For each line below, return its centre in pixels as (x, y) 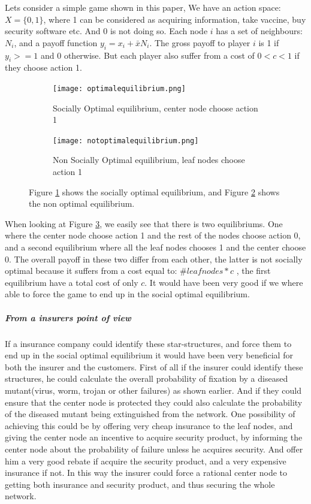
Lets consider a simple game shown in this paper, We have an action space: (143, 7)
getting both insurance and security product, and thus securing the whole (140, 484)
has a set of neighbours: (259, 31)
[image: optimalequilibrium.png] (119, 88)
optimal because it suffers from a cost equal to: (91, 271)
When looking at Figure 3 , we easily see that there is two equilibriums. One (144, 223)
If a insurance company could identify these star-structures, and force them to (148, 343)
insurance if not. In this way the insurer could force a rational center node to (146, 473)
